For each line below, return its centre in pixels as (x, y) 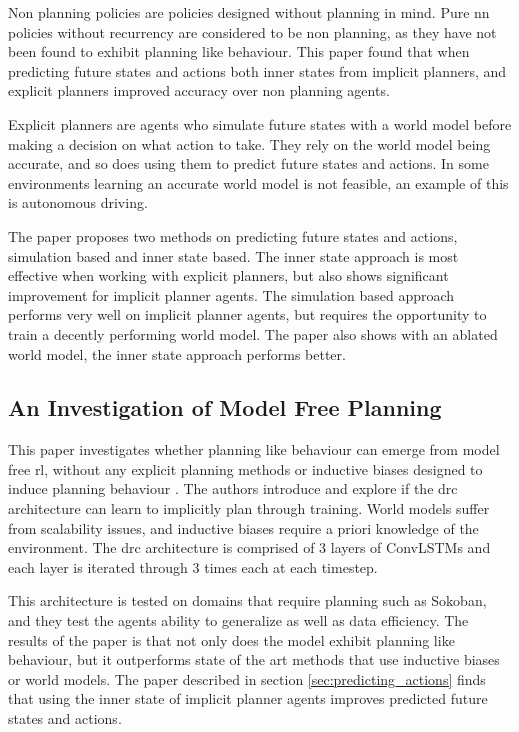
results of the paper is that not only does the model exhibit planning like (231, 639)
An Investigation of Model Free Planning (225, 407)
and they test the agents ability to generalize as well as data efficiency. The (238, 620)
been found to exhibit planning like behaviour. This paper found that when (239, 51)
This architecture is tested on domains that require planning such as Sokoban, (247, 600)
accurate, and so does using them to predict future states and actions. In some (248, 163)
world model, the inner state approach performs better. (177, 353)
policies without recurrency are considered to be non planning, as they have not (252, 31)
